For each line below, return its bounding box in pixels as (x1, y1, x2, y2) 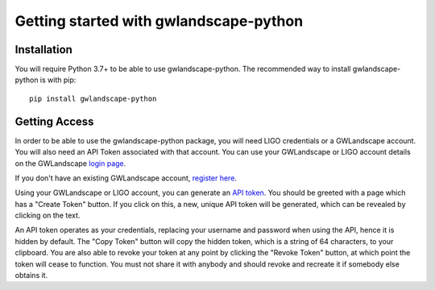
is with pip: (39, 75, 77, 85)
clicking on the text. (14, 210, 81, 221)
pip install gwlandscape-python (29, 93, 157, 103)
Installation (14, 43, 72, 56)
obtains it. (14, 271, 48, 280)
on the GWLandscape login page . (14, 158, 126, 168)
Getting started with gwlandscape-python (14, 12, 304, 30)
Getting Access (14, 114, 94, 128)
